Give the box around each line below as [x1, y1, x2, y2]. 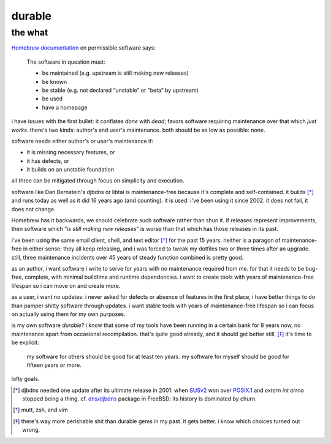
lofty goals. [11, 375, 40, 383]
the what [11, 27, 48, 38]
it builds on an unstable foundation [26, 166, 115, 173]
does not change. [11, 205, 56, 213]
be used [42, 95, 63, 102]
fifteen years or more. [26, 361, 82, 369]
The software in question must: [26, 58, 105, 66]
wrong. [22, 426, 40, 434]
